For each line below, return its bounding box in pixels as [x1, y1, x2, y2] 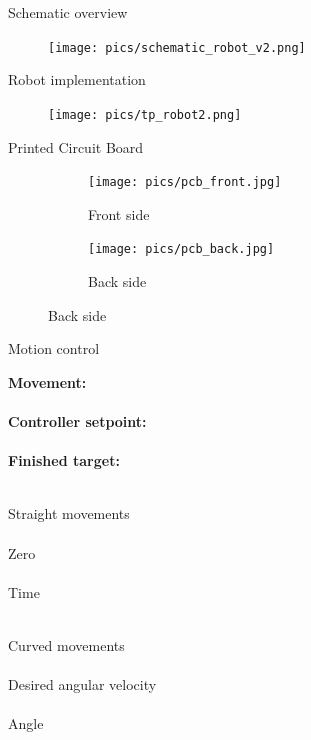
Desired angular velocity [8, 674, 157, 695]
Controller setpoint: [8, 410, 147, 431]
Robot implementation [8, 69, 146, 90]
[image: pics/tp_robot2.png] [48, 107, 242, 122]
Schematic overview [8, 2, 128, 22]
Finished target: [8, 450, 120, 471]
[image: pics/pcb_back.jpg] [88, 242, 275, 257]
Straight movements [8, 503, 130, 524]
